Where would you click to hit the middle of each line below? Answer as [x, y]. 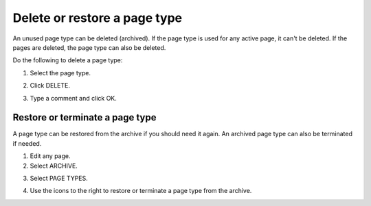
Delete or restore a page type [98, 18]
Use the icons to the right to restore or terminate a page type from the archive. [141, 191]
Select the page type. [60, 73]
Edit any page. [50, 156]
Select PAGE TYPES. [59, 178]
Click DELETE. [50, 86]
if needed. [27, 143]
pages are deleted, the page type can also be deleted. [89, 47]
